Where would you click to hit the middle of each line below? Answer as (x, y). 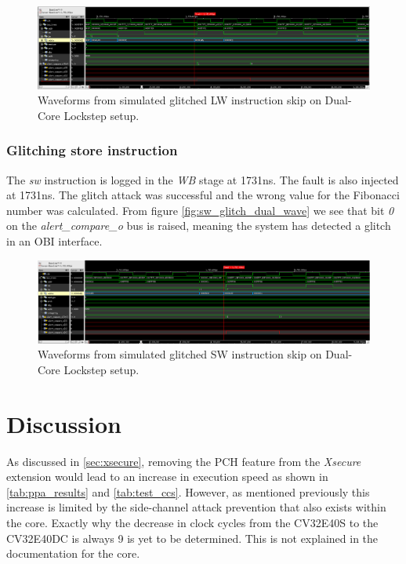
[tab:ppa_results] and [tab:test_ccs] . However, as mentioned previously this (188, 491)
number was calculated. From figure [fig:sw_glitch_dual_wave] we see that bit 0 (200, 210)
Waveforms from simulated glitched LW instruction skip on (179, 100)
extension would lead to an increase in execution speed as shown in (167, 477)
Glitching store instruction (92, 150)
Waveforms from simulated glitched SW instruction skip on (180, 354)
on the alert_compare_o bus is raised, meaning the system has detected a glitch (199, 226)
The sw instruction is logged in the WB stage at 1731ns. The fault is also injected (203, 179)
